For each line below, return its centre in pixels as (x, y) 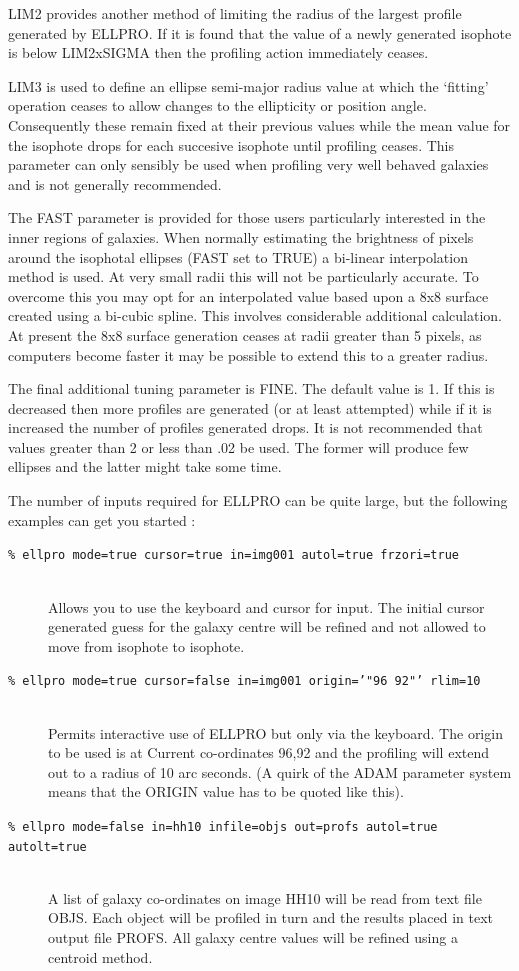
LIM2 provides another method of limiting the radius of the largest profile (235, 13)
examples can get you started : (102, 519)
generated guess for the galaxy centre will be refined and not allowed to (267, 626)
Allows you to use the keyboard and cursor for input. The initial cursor (266, 606)
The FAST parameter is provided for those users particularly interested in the (247, 217)
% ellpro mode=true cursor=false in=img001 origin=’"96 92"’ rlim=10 (244, 681)
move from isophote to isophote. (146, 645)
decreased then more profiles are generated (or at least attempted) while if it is (250, 407)
